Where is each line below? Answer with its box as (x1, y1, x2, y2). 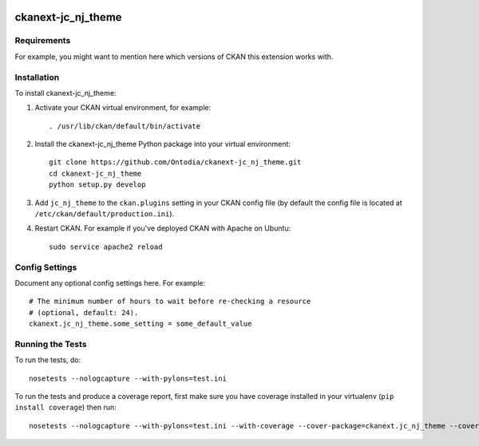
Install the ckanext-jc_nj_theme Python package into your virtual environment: (34, 140, 291, 149)
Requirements (14, 35, 71, 46)
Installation (14, 72, 60, 83)
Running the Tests (14, 338, 87, 349)
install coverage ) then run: (14, 403, 117, 412)
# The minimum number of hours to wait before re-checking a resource (29, 297, 311, 306)
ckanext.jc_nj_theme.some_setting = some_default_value (29, 319, 252, 329)
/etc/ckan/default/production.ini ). (34, 209, 175, 219)
